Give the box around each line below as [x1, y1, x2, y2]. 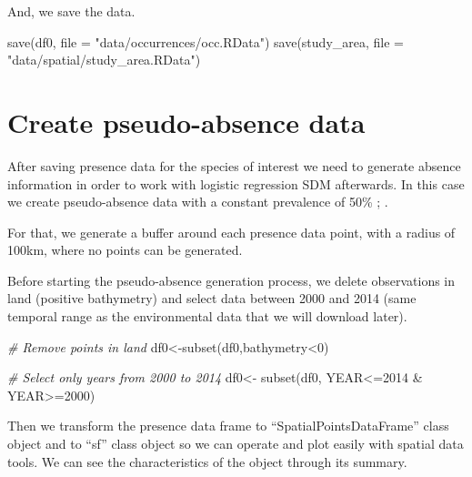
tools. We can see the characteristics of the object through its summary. [7, 452, 407, 471]
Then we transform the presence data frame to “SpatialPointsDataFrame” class [7, 416, 449, 435]
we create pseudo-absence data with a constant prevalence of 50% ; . [7, 192, 388, 211]
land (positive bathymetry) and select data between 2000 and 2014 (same [7, 289, 417, 308]
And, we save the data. [7, 2, 136, 20]
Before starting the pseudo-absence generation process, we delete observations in [7, 270, 456, 289]
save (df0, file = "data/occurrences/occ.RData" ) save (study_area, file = [7, 32, 404, 51]
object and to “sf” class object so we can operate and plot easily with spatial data [7, 434, 464, 453]
